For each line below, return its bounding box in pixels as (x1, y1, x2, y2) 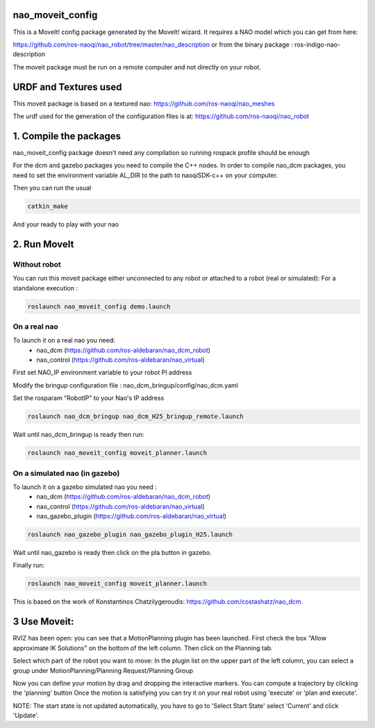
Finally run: (12, 561, 45, 570)
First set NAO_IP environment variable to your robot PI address (12, 368, 192, 377)
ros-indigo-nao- (294, 40, 340, 49)
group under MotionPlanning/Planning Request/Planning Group (12, 666, 194, 675)
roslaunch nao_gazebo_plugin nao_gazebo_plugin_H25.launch (27, 531, 233, 538)
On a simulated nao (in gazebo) (12, 468, 120, 478)
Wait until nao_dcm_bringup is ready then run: (12, 431, 144, 439)
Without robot (12, 259, 62, 269)
